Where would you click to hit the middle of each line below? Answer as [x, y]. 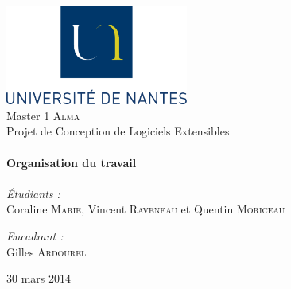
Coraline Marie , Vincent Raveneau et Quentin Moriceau [146, 209]
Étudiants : [33, 193]
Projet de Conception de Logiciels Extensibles [118, 131]
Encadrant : [35, 235]
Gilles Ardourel [47, 251]
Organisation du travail [72, 162]
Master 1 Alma [43, 115]
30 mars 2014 [39, 278]
